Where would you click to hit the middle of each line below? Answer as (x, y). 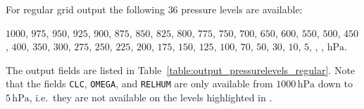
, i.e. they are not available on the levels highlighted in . (151, 97)
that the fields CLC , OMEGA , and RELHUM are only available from (139, 83)
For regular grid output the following (85, 9)
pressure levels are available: (242, 9)
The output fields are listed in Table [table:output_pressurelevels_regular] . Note (181, 70)
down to (335, 83)
